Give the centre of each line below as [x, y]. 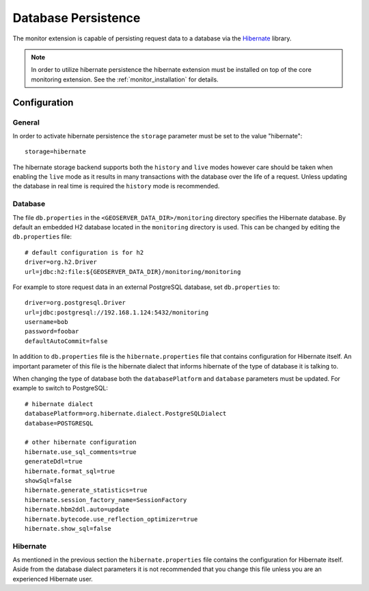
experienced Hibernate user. [53, 579]
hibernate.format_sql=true [70, 471]
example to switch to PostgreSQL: [60, 388]
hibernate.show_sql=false [68, 528]
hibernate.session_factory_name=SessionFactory [106, 500]
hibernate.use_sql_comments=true [81, 452]
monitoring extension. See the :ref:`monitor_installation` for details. [125, 79]
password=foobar [52, 331]
